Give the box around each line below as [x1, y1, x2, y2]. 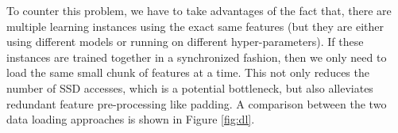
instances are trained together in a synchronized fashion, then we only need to [6, 48, 387, 65]
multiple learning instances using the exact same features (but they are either [6, 17, 384, 34]
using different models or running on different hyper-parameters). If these [6, 33, 364, 50]
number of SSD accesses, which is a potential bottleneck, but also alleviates [6, 79, 373, 96]
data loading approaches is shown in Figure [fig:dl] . [6, 111, 255, 127]
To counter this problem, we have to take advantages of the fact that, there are [6, 2, 392, 18]
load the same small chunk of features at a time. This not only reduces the [6, 64, 369, 81]
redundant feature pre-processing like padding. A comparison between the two [6, 95, 387, 112]
